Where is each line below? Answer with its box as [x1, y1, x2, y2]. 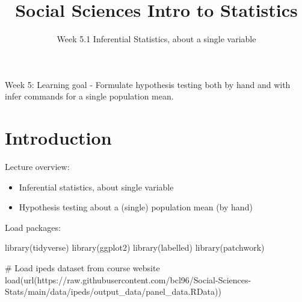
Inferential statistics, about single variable [19, 180, 174, 193]
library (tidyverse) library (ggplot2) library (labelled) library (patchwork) [5, 241, 265, 254]
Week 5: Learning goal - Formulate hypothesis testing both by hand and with [5, 78, 291, 90]
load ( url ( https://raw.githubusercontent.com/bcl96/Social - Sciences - [5, 273, 251, 286]
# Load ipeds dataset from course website [5, 262, 160, 274]
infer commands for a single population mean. [5, 90, 174, 102]
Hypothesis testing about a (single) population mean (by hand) [19, 201, 253, 213]
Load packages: [5, 221, 61, 233]
